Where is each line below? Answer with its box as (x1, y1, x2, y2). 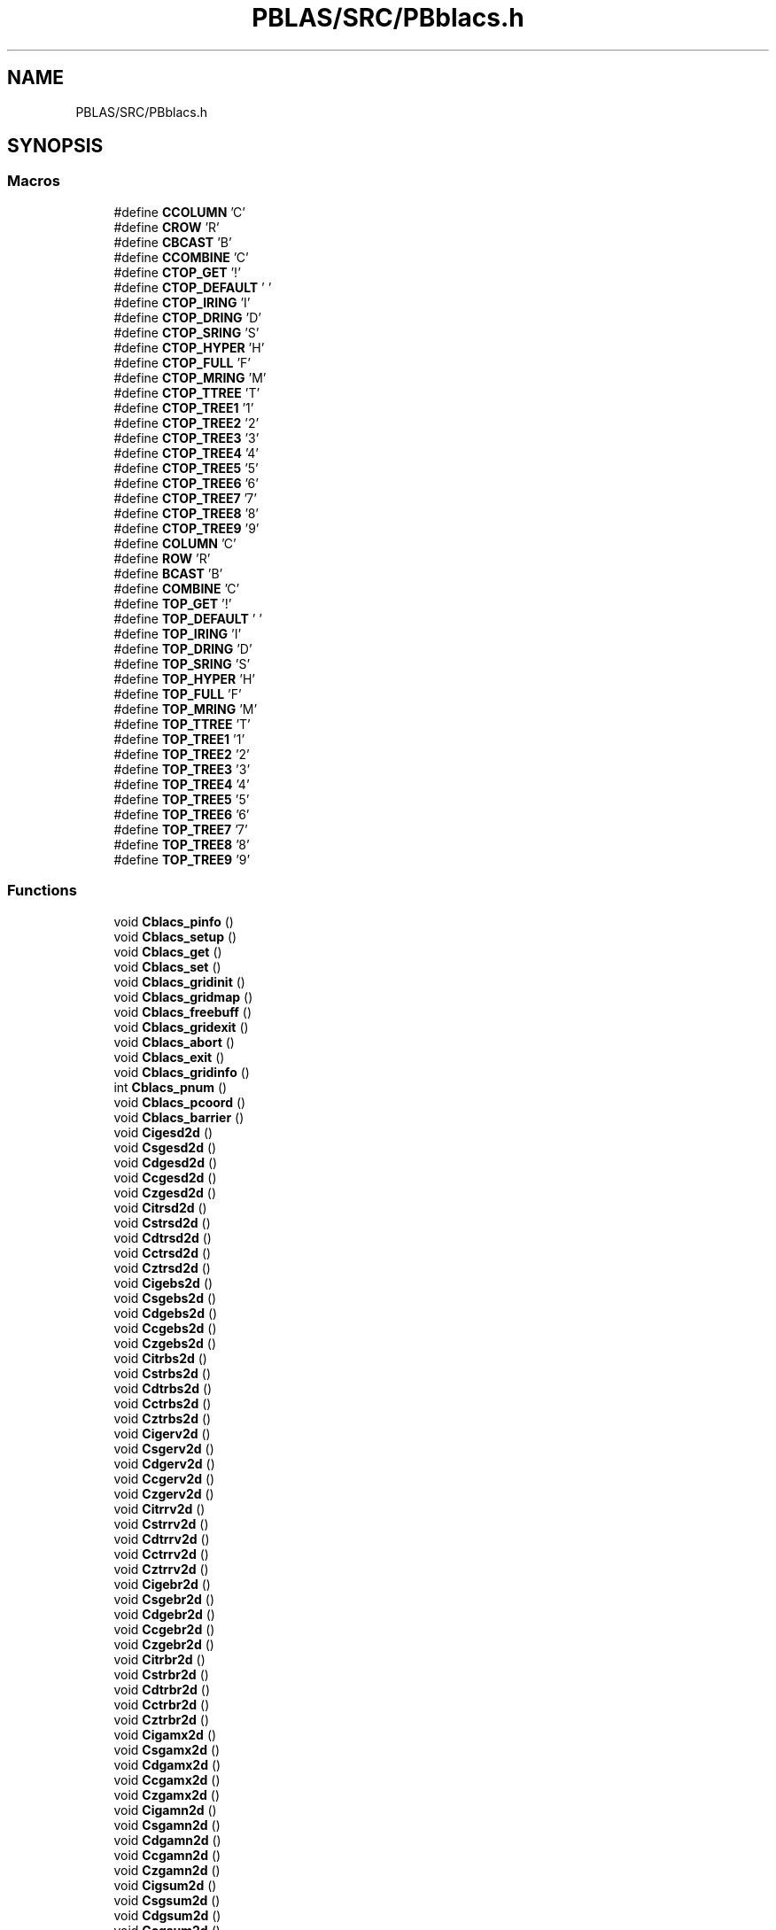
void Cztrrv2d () (113, 1561, 209, 1577)
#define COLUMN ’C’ (113, 535, 237, 551)
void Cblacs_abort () (113, 1034, 235, 1050)
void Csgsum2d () (113, 1892, 221, 1908)
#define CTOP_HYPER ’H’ (113, 339, 265, 355)
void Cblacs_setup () (113, 928, 237, 944)
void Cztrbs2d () (113, 1410, 212, 1426)
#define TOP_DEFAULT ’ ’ (113, 610, 262, 626)
